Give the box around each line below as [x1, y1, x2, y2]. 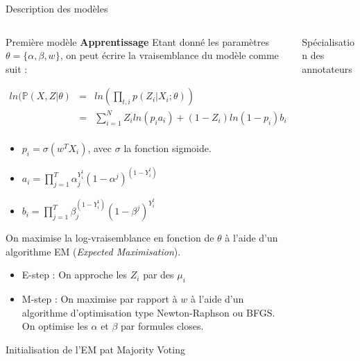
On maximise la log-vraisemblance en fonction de [6, 230, 214, 245]
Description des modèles [6, 1, 108, 15]
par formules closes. [121, 319, 204, 333]
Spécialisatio [302, 34, 355, 49]
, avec [87, 140, 112, 155]
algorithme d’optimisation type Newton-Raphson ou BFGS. [22, 305, 275, 319]
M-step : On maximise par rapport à [22, 292, 178, 306]
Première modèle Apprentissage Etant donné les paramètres [6, 34, 269, 49]
